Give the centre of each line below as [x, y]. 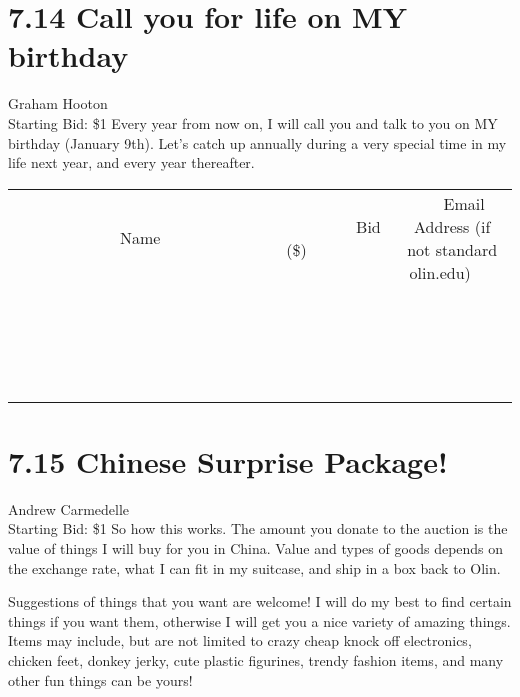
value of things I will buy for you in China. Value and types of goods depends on [256, 548]
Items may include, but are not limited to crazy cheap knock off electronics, [240, 640]
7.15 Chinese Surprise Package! [228, 460]
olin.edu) [440, 272]
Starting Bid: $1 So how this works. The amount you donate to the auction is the [258, 528]
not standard [452, 249]
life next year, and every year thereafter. [131, 162]
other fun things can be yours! [100, 679]
